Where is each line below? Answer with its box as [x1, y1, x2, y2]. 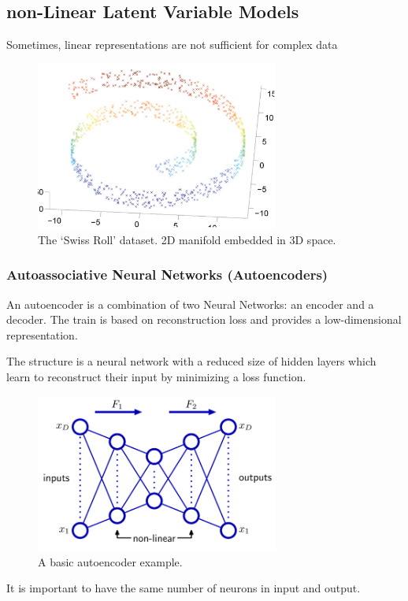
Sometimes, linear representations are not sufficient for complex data [6, 36, 338, 53]
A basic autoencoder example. [38, 553, 183, 569]
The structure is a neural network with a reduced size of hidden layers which [6, 353, 376, 369]
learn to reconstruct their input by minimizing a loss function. [6, 369, 306, 385]
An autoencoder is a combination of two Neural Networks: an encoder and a [6, 295, 374, 312]
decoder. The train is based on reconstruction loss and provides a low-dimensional [6, 311, 402, 328]
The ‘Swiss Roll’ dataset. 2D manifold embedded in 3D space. [38, 231, 336, 247]
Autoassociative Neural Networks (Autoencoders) [6, 265, 328, 284]
